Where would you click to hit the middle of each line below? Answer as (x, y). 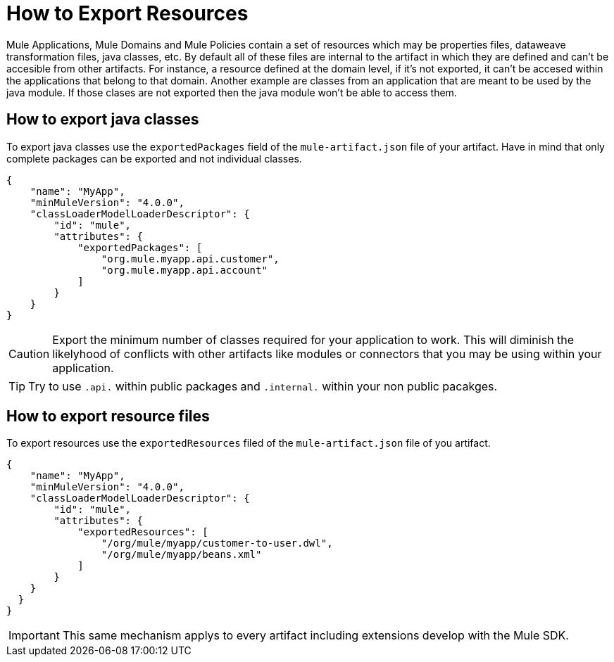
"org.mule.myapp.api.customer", (190, 259)
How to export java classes (103, 120)
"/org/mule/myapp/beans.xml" (181, 555)
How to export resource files (108, 416)
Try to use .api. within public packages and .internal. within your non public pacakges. (263, 386)
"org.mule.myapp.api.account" (184, 270)
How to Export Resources (127, 13)
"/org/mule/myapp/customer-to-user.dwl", (217, 543)
